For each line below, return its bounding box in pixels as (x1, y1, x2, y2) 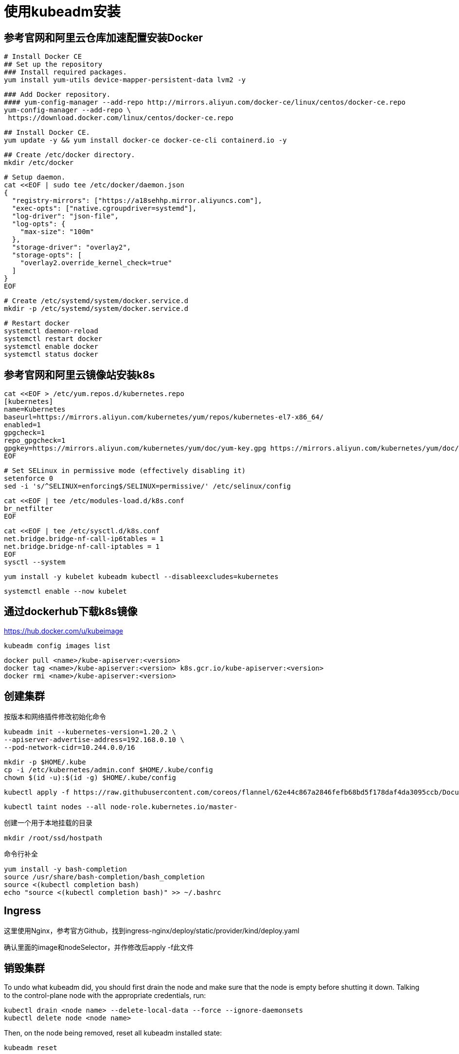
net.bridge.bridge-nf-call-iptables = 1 (4, 543, 160, 551)
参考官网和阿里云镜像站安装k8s (4, 368, 155, 381)
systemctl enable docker (4, 343, 98, 351)
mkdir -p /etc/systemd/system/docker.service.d (4, 305, 189, 313)
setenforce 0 (4, 474, 53, 483)
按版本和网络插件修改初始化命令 (4, 712, 106, 721)
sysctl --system (4, 558, 66, 566)
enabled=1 (4, 421, 41, 429)
